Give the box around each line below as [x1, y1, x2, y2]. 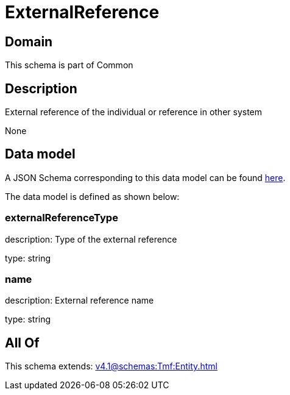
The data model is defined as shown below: [5, 191, 180, 202]
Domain [5, 34, 53, 49]
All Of [5, 335, 40, 351]
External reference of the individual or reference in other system [5, 107, 263, 118]
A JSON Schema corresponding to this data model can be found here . [5, 172, 286, 183]
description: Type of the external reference [5, 233, 177, 244]
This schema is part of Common [5, 60, 133, 71]
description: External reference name [5, 295, 154, 306]
